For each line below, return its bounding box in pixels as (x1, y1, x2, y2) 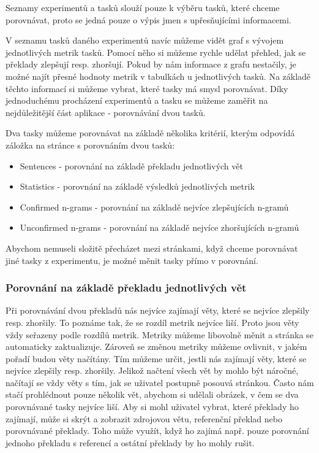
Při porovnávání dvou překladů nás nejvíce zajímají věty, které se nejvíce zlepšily (6, 304, 310, 317)
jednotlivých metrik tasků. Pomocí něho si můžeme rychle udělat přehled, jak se (6, 45, 306, 58)
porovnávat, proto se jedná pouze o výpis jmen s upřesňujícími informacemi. (6, 13, 291, 26)
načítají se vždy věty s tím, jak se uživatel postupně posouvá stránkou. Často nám (6, 376, 314, 389)
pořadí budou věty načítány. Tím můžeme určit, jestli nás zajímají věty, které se (6, 352, 307, 365)
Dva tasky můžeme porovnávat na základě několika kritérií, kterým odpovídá (6, 126, 295, 139)
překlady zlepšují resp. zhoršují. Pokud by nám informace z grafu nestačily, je (6, 58, 296, 71)
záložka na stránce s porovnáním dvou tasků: (6, 138, 175, 151)
